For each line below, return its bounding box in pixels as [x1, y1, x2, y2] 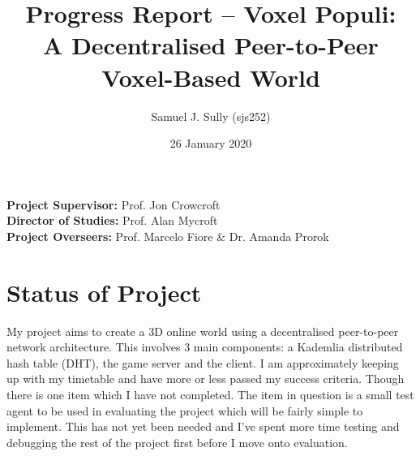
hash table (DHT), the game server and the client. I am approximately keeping [6, 354, 399, 371]
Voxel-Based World [101, 60, 320, 93]
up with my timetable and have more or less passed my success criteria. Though [6, 370, 405, 387]
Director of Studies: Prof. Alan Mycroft [6, 212, 218, 229]
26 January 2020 [169, 135, 252, 152]
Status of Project [6, 275, 202, 308]
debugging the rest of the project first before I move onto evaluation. [6, 433, 348, 450]
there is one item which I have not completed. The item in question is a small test [6, 385, 414, 402]
